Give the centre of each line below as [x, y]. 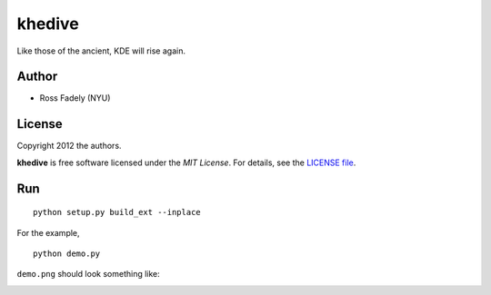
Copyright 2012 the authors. [69, 146]
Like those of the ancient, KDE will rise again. [101, 51]
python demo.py [67, 253]
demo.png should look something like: [89, 274]
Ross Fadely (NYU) [75, 98]
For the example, [49, 232]
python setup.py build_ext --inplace [117, 212]
